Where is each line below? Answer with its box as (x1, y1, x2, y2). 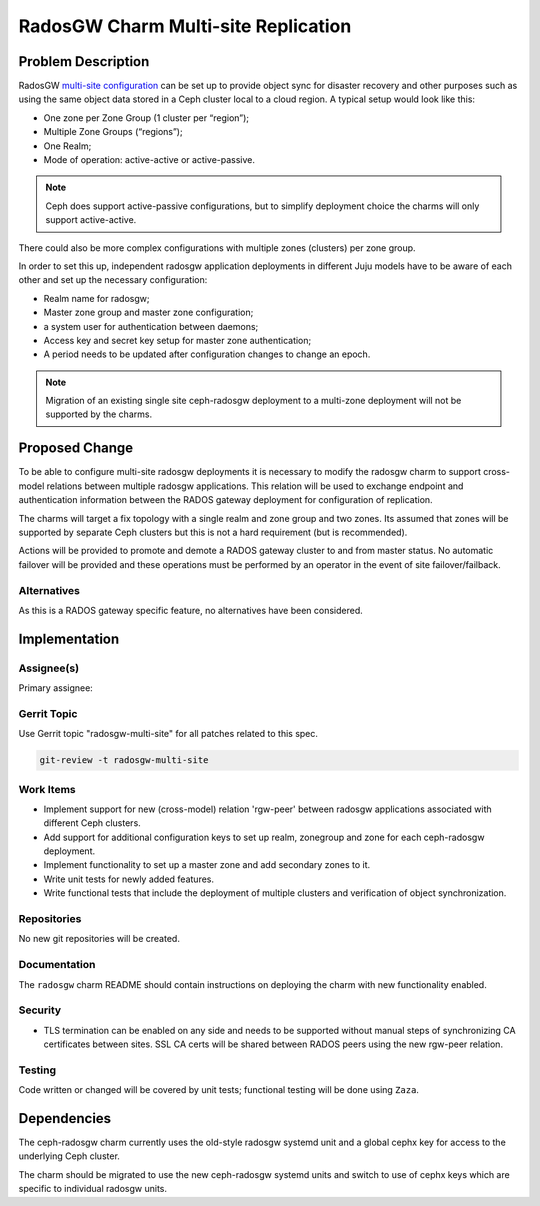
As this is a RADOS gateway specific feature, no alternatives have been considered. (18, 604, 364, 616)
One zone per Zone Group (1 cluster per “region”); (43, 111, 250, 124)
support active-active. (45, 214, 137, 226)
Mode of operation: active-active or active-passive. (43, 154, 255, 166)
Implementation (18, 630, 120, 647)
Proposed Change (18, 440, 134, 457)
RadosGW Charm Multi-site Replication (18, 15, 352, 37)
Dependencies (18, 1110, 112, 1127)
